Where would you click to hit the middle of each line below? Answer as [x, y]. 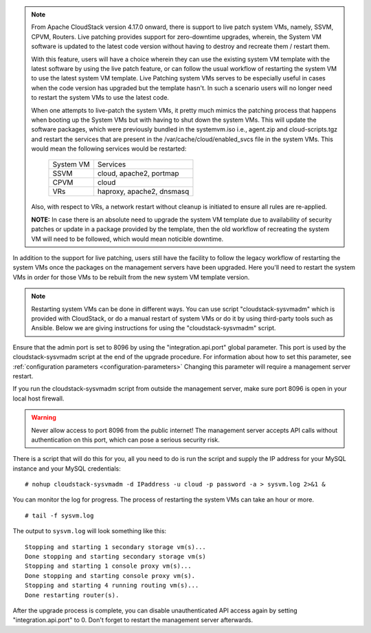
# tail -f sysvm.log [59, 515]
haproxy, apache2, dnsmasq [143, 191]
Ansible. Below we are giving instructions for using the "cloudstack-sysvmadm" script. [154, 328]
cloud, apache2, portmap [138, 173]
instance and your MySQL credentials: [67, 469]
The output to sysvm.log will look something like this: [90, 531]
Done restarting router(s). [72, 595]
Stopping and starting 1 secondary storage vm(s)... [115, 547]
